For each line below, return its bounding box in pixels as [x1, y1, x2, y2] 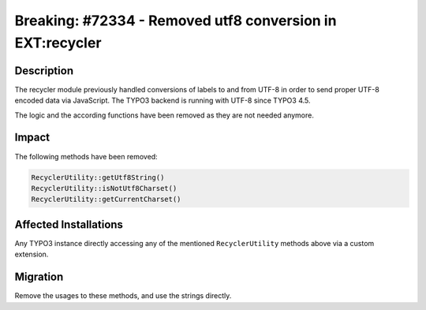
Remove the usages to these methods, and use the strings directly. [14, 291, 232, 301]
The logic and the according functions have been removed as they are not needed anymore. [14, 110, 315, 120]
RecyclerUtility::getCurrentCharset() [31, 195, 181, 204]
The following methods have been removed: [14, 151, 158, 161]
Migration [14, 271, 64, 284]
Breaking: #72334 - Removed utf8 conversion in [14, 12, 337, 29]
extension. [14, 249, 49, 260]
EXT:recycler [14, 34, 102, 51]
